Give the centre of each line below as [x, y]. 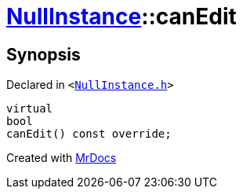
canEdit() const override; [89, 134]
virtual [30, 109]
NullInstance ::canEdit [121, 17]
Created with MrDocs [62, 158]
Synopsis [44, 54]
